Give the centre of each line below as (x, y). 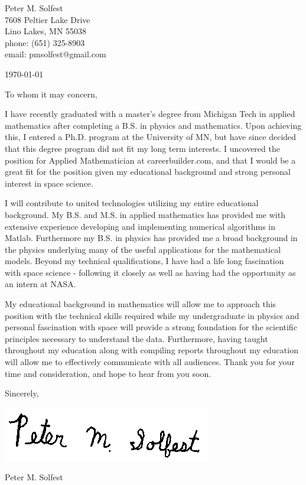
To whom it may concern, (51, 94)
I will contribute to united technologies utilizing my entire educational (132, 203)
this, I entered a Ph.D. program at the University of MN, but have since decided (151, 137)
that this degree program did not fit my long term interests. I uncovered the (142, 148)
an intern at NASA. (40, 284)
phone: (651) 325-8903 (45, 42)
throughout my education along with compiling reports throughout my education (152, 350)
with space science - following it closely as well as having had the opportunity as (150, 272)
